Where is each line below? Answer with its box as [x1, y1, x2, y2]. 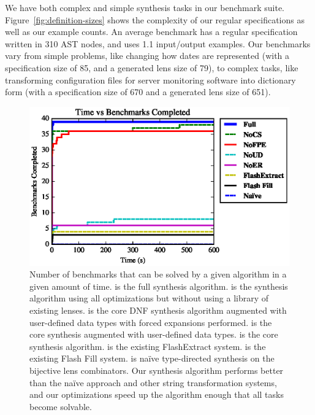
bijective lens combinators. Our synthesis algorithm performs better [29, 364, 284, 376]
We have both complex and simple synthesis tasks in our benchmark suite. [5, 1, 284, 14]
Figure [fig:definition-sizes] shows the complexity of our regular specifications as [5, 13, 305, 26]
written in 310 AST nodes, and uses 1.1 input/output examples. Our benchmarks [5, 37, 311, 50]
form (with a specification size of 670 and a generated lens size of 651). [5, 85, 271, 98]
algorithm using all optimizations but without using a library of [29, 292, 269, 304]
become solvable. [29, 400, 92, 413]
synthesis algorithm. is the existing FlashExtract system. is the [29, 339, 266, 352]
